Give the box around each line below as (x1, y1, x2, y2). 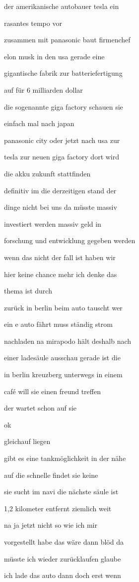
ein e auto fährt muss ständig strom (4, 319, 113, 329)
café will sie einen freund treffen (4, 386, 101, 396)
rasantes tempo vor (4, 17, 62, 28)
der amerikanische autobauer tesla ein (4, 1, 119, 11)
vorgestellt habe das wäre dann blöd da (4, 537, 124, 547)
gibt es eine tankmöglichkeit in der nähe (4, 453, 126, 463)
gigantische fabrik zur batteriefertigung (4, 68, 123, 78)
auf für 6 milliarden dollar (4, 84, 83, 95)
